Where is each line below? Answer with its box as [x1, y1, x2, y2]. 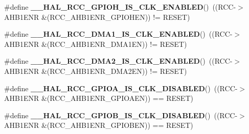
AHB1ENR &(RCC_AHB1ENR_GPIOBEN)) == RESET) [4, 120, 193, 130]
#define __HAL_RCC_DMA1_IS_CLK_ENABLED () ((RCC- [4, 29, 233, 39]
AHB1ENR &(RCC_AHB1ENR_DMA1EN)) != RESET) [4, 38, 187, 49]
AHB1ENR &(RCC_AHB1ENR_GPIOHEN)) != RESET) [4, 11, 190, 22]
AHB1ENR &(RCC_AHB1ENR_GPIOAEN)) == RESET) [4, 93, 193, 103]
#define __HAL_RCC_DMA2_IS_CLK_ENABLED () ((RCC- [4, 56, 233, 66]
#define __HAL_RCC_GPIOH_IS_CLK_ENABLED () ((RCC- [4, 2, 236, 12]
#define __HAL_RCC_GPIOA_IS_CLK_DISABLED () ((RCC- [4, 83, 238, 93]
